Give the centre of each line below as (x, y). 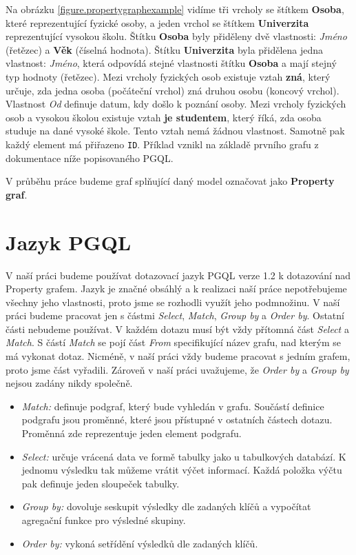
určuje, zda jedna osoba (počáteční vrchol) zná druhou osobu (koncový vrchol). (172, 90)
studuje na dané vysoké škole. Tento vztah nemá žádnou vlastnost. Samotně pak (175, 131)
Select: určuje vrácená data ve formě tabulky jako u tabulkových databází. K (184, 456)
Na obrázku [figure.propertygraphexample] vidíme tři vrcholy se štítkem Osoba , (175, 9)
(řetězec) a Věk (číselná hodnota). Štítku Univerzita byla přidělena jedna (165, 49)
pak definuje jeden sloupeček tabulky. (101, 483)
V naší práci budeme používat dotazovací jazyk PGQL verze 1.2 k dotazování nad (178, 275)
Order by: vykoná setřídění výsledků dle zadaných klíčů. (140, 543)
